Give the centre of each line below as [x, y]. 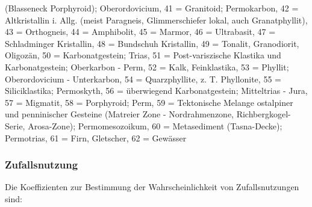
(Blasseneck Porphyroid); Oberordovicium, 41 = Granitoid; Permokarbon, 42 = [152, 8]
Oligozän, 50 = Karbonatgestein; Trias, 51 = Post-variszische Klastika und [143, 55]
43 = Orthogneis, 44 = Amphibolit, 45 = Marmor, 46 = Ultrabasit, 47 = [140, 32]
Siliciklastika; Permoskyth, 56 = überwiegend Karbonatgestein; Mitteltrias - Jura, [156, 91]
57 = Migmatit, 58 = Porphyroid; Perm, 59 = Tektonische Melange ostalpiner [149, 102]
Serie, [15, 125]
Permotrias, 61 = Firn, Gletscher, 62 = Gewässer [96, 137]
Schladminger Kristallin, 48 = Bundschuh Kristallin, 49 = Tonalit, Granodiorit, [152, 43]
